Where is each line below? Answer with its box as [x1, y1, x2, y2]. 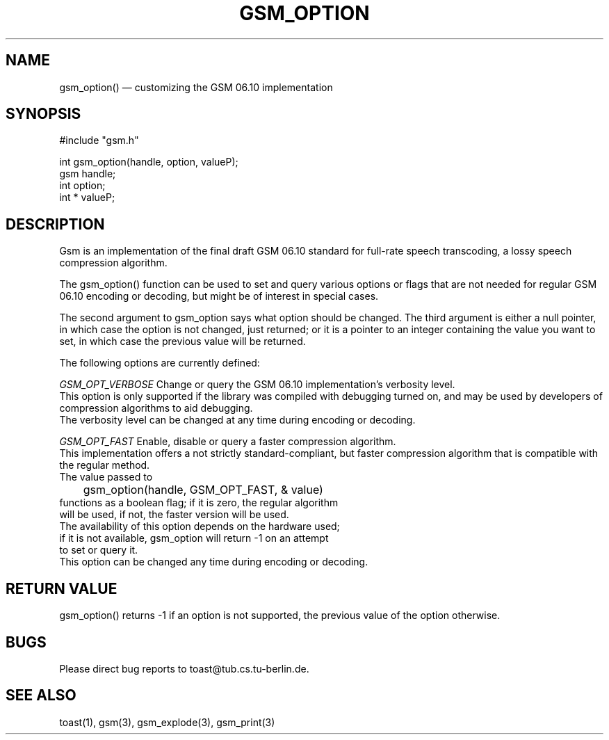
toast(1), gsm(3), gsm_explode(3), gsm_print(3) [59, 716, 275, 728]
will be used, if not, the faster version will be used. [59, 508, 289, 521]
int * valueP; [59, 191, 115, 204]
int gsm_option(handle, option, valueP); [59, 156, 238, 168]
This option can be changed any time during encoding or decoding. [59, 556, 368, 568]
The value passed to [59, 471, 153, 483]
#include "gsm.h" [59, 134, 139, 147]
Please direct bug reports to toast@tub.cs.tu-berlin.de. [59, 662, 309, 675]
